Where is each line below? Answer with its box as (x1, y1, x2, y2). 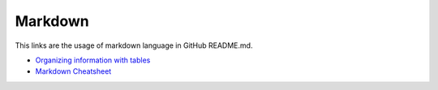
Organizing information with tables (35, 55, 151, 65)
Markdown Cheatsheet (35, 66, 112, 76)
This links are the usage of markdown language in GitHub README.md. (15, 41, 253, 50)
